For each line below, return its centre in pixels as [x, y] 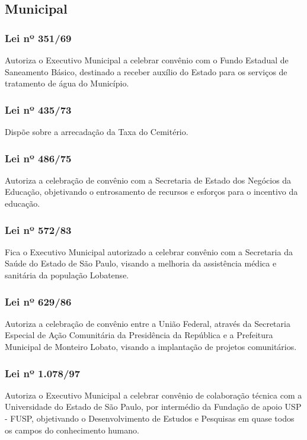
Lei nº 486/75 [38, 158]
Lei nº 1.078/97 [43, 373]
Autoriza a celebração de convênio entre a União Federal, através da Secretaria [148, 323]
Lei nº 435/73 [38, 109]
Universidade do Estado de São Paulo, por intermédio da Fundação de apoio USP [153, 407]
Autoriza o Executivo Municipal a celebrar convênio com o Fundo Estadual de [147, 60]
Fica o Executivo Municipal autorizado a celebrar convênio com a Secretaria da [149, 251]
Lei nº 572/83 [38, 229]
